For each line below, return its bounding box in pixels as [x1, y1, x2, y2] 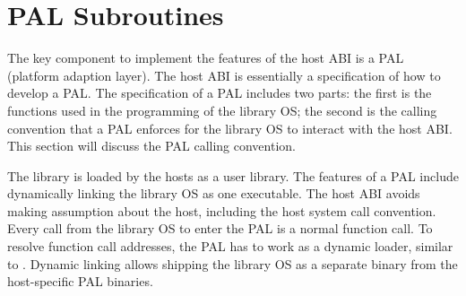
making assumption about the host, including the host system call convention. [7, 201, 436, 220]
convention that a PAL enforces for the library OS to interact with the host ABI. [7, 118, 453, 137]
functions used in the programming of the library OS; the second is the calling [7, 100, 437, 119]
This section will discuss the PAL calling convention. [7, 136, 296, 155]
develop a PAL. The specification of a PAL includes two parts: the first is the [7, 83, 432, 102]
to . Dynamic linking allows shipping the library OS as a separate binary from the [7, 254, 458, 273]
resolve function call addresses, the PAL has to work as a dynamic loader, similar [7, 237, 453, 256]
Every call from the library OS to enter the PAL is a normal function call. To [7, 219, 433, 238]
